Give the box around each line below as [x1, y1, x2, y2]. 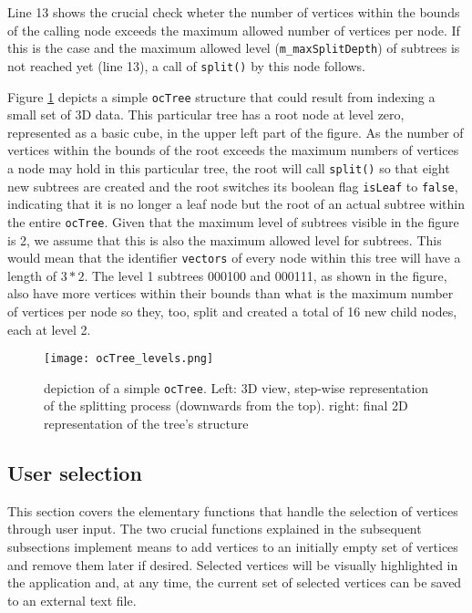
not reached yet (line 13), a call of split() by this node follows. [7, 56, 365, 75]
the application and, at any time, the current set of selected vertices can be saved [7, 573, 462, 592]
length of [7, 265, 57, 285]
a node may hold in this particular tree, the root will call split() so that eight [7, 158, 450, 177]
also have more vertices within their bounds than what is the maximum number [7, 284, 454, 303]
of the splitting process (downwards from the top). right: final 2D [44, 396, 408, 415]
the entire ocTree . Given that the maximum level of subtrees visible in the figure [7, 212, 459, 231]
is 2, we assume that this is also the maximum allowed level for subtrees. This [7, 230, 442, 249]
